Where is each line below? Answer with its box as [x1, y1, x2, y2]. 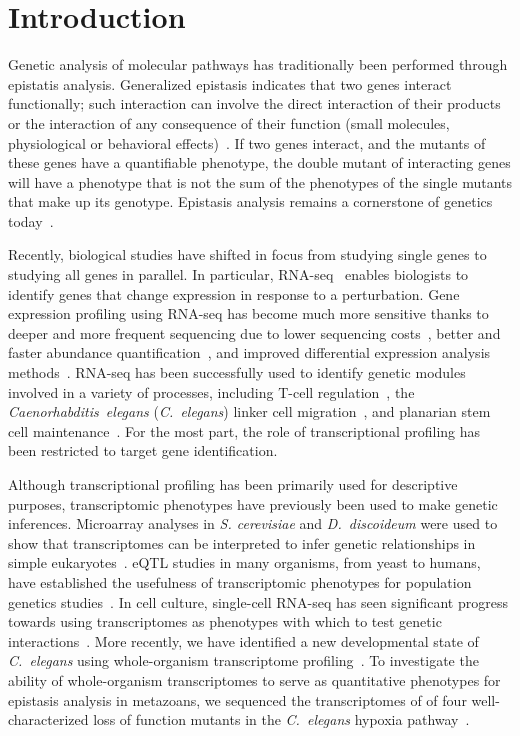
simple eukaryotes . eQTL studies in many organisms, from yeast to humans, [8, 552, 481, 573]
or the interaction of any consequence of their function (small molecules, [8, 112, 450, 133]
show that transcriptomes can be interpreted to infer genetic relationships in [8, 532, 476, 553]
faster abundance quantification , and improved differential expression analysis [8, 342, 491, 363]
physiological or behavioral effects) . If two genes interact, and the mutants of [8, 132, 486, 153]
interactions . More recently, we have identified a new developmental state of [8, 630, 479, 651]
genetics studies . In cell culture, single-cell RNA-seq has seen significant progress [8, 591, 508, 612]
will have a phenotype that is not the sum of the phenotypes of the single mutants [8, 171, 512, 192]
